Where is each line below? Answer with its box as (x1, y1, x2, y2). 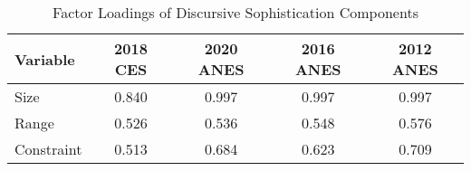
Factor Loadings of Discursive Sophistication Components (53, 2, 418, 23)
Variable (14, 48, 75, 70)
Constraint (14, 138, 82, 159)
